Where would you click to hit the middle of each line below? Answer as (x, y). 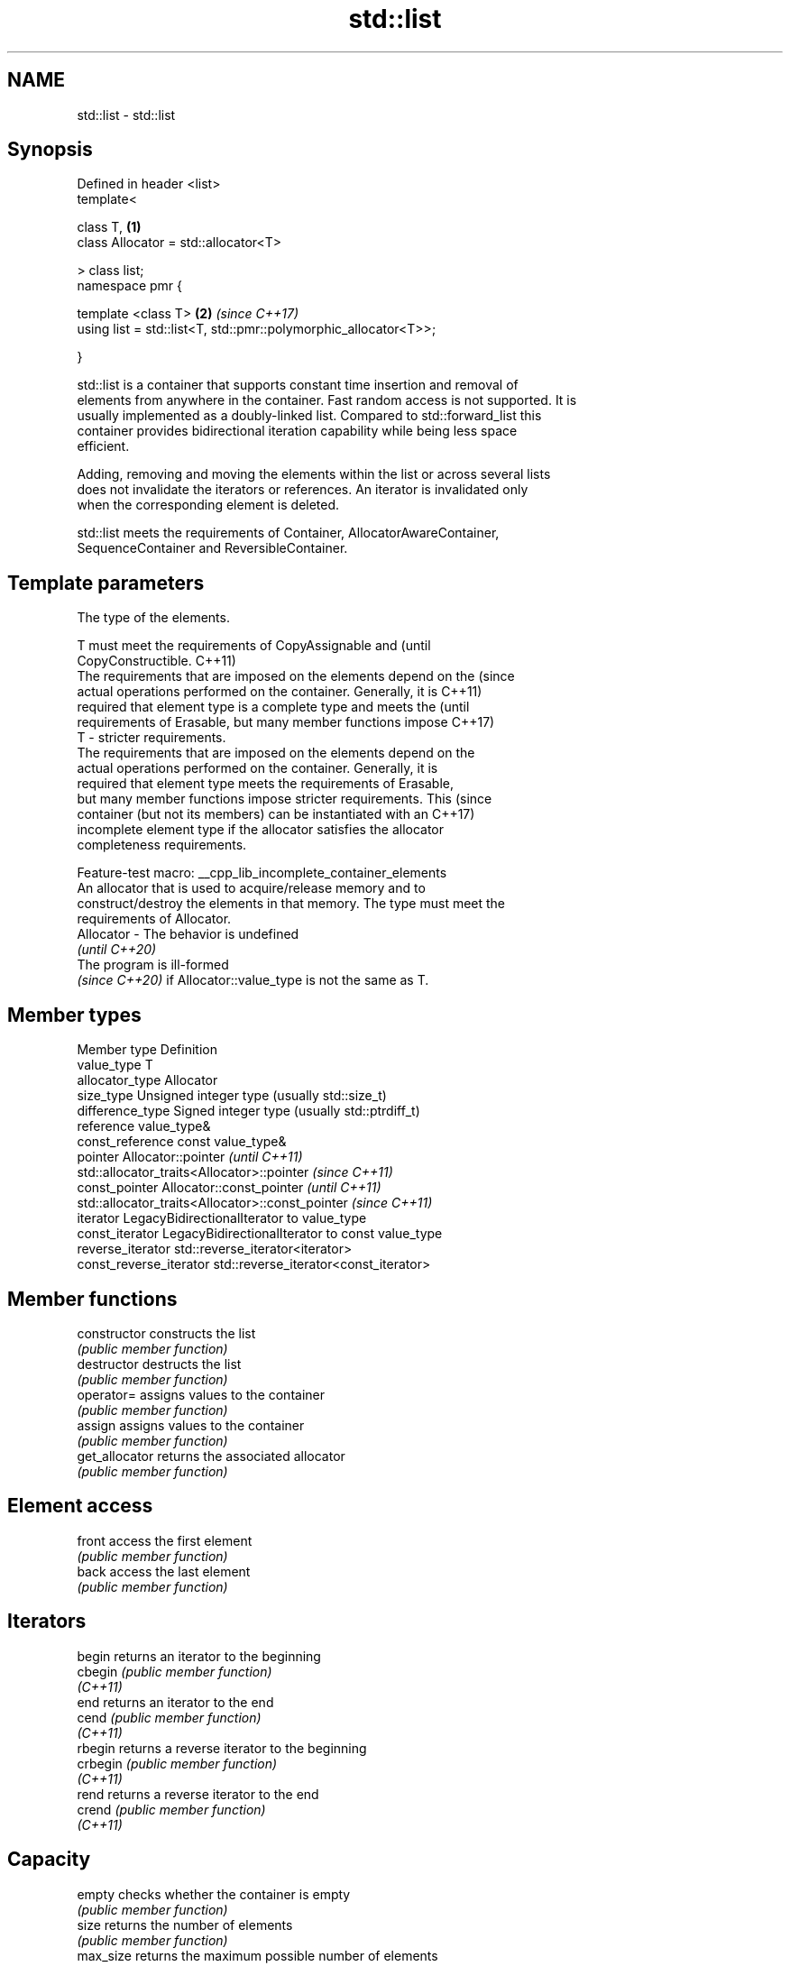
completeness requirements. (162, 845)
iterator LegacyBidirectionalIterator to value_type (222, 1218)
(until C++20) (117, 950)
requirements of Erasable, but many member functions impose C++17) (286, 722)
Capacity (49, 1860)
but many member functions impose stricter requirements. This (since (285, 799)
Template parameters (106, 583)
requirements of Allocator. (154, 919)
